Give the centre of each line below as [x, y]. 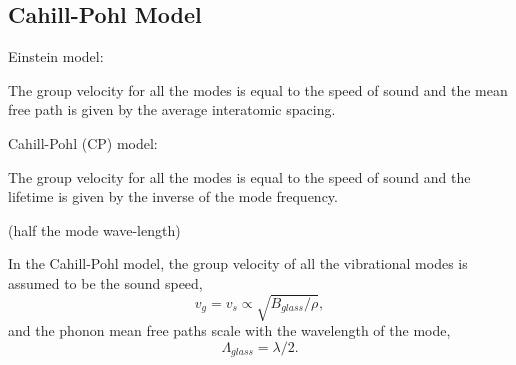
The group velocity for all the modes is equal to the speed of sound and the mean [258, 89]
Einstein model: [56, 56]
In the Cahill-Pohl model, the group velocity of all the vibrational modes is [238, 263]
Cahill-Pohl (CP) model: [83, 142]
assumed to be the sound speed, [105, 282]
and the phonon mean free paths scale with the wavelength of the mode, [229, 330]
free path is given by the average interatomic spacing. [172, 109]
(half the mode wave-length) [94, 229]
